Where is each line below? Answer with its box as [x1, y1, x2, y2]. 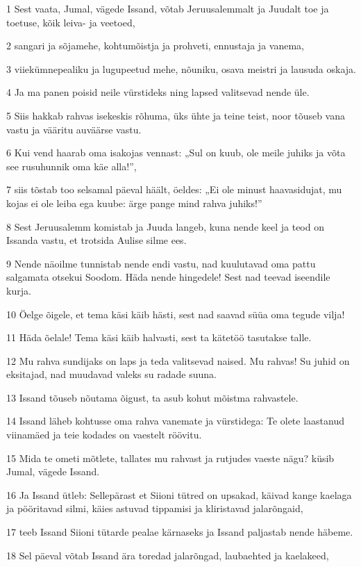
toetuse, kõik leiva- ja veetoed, [6, 15, 135, 29]
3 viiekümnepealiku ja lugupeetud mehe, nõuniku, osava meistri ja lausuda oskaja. [6, 61, 357, 76]
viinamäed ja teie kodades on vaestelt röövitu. [6, 427, 202, 442]
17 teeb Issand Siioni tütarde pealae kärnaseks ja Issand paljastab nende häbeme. [6, 525, 353, 539]
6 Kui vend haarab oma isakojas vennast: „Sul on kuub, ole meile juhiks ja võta [6, 145, 346, 160]
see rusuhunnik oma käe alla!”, [6, 158, 137, 173]
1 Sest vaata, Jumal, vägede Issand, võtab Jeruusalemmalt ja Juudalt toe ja [6, 1, 329, 15]
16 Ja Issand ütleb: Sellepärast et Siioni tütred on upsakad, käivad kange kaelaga [6, 487, 352, 502]
